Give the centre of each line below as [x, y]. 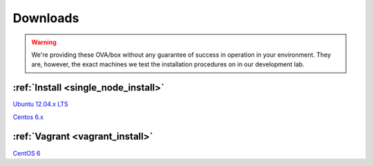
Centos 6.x [28, 117]
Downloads [46, 18]
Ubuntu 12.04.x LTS [40, 104]
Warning [44, 42]
